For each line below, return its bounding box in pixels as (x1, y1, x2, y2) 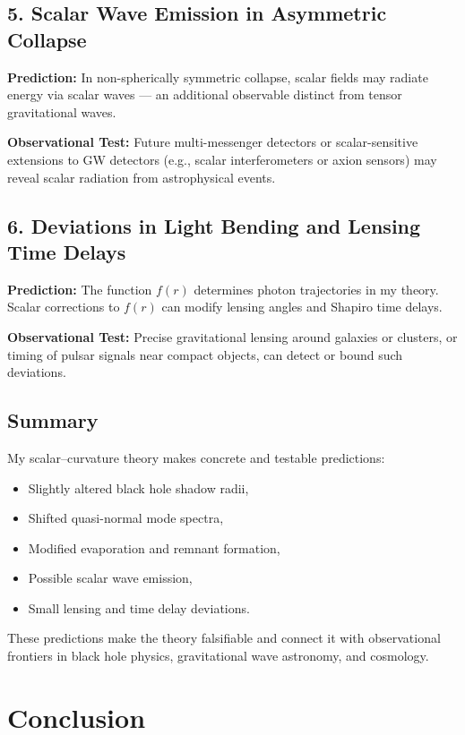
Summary (7, 406, 99, 434)
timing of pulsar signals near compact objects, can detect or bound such (7, 345, 403, 363)
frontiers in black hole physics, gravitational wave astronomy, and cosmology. (7, 646, 429, 665)
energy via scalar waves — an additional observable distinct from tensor (7, 85, 402, 104)
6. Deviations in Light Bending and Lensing (7, 211, 421, 239)
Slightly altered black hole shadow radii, (28, 478, 249, 497)
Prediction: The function (7, 279, 152, 298)
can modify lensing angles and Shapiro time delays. (161, 297, 443, 316)
